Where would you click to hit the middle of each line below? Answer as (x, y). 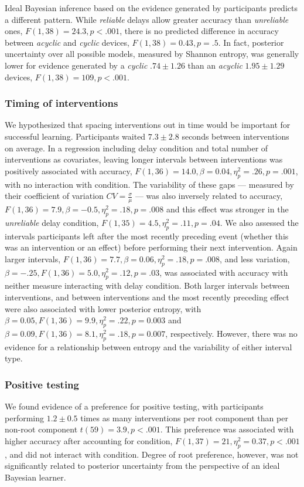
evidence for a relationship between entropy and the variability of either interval (148, 346)
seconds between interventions (235, 136)
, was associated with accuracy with (224, 272)
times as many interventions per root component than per (184, 417)
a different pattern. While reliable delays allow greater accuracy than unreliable (147, 19)
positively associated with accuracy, (69, 170)
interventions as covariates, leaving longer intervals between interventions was (144, 159)
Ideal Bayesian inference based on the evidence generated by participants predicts (151, 8)
